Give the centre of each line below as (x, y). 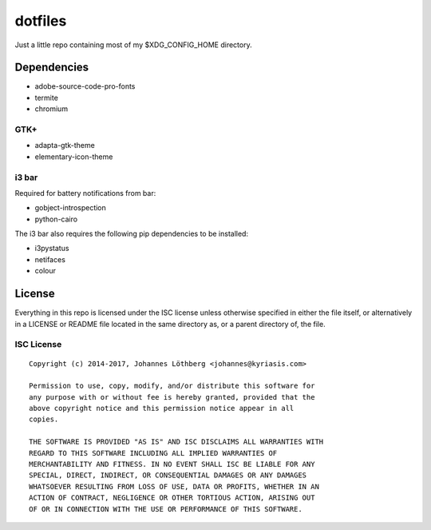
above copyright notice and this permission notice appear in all (162, 408)
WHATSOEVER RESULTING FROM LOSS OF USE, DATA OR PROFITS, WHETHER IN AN (174, 486)
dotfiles (41, 21)
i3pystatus (52, 249)
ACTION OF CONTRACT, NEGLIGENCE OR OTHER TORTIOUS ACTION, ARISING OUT (172, 498)
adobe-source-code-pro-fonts (85, 86)
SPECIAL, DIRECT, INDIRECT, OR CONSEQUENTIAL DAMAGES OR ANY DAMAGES (168, 475)
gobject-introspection (71, 208)
